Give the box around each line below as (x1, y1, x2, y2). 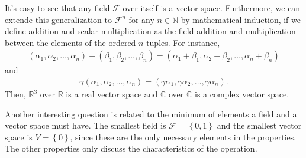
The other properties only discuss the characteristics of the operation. (5, 142, 257, 154)
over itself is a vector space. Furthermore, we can (123, 2, 301, 14)
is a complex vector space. (194, 88, 289, 100)
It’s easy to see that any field (5, 2, 110, 14)
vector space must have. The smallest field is (5, 119, 166, 131)
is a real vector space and (66, 88, 158, 100)
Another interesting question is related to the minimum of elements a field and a (5, 107, 297, 120)
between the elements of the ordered (5, 36, 136, 48)
